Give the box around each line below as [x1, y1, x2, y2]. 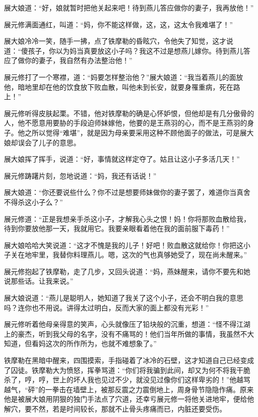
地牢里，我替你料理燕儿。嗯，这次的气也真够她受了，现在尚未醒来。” [24, 249, 247, 260]
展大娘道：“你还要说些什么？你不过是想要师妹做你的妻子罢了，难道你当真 [4, 187, 244, 197]
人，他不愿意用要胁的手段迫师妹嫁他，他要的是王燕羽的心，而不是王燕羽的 [4, 118, 247, 128]
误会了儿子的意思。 [17, 137, 80, 147]
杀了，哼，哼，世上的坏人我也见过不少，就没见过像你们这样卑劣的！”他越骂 [4, 374, 251, 385]
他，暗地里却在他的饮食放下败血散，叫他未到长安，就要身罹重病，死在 [4, 81, 233, 92]
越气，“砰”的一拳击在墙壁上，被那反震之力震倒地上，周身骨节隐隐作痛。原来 [4, 384, 254, 394]
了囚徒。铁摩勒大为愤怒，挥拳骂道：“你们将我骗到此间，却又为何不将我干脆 [4, 364, 251, 375]
